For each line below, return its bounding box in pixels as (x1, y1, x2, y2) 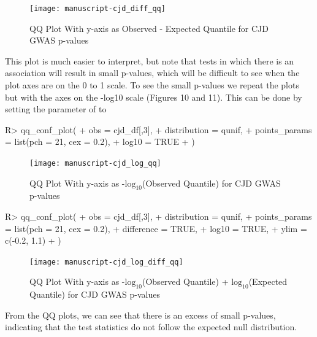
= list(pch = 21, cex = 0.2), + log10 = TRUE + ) (5, 135, 195, 148)
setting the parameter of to (5, 103, 107, 115)
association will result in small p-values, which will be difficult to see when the (5, 66, 300, 79)
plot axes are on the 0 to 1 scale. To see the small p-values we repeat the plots (5, 79, 299, 91)
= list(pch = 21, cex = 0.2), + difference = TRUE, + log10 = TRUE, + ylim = (5, 222, 307, 234)
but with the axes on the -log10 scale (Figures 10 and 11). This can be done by (5, 90, 302, 103)
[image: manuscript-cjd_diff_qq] (29, 4, 166, 13)
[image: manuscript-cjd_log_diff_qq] (29, 257, 183, 266)
